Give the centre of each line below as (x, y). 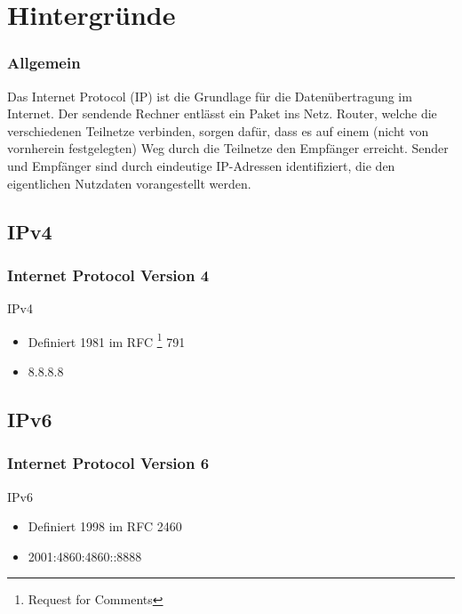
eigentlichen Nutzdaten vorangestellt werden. (129, 183)
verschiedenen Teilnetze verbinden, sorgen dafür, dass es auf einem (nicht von (218, 130)
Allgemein (44, 63)
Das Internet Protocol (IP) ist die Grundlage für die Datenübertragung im (210, 96)
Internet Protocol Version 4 (108, 275)
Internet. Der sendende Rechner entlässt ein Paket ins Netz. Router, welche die (222, 113)
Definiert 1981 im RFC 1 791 (107, 340)
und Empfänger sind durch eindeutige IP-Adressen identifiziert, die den (201, 165)
